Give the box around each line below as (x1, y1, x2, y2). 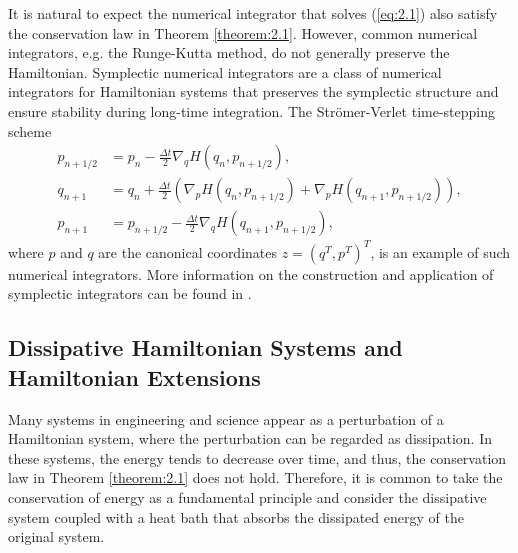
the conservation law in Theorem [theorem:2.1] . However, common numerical (8, 22, 478, 43)
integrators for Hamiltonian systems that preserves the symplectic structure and (8, 81, 499, 102)
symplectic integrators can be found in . (8, 283, 252, 304)
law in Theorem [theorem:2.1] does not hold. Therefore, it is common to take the (8, 467, 503, 488)
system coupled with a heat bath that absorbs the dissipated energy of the (8, 506, 464, 527)
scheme (8, 120, 52, 141)
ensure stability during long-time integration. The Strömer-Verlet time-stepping (8, 100, 495, 121)
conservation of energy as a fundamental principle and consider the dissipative (8, 486, 487, 507)
